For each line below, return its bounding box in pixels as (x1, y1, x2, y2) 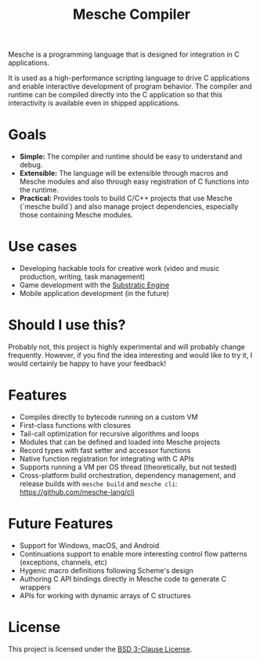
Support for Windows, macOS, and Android (19, 540, 160, 550)
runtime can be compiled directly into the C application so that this (8, 90, 223, 100)
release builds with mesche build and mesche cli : (19, 479, 178, 488)
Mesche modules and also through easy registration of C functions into (19, 177, 249, 186)
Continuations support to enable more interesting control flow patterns (19, 549, 247, 558)
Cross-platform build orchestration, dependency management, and (19, 470, 237, 480)
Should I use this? (8, 316, 126, 334)
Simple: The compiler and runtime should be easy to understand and (19, 152, 243, 162)
